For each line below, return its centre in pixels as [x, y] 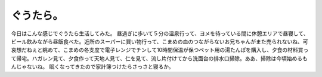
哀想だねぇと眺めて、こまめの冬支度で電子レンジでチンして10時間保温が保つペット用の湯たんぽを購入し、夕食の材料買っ [160, 50]
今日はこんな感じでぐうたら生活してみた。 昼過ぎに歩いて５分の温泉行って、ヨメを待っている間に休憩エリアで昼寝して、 [160, 33]
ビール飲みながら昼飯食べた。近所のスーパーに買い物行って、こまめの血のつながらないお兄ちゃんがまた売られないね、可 [160, 41]
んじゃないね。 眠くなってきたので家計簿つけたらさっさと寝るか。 [92, 67]
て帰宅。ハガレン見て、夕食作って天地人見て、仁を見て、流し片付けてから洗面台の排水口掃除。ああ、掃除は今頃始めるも [160, 58]
